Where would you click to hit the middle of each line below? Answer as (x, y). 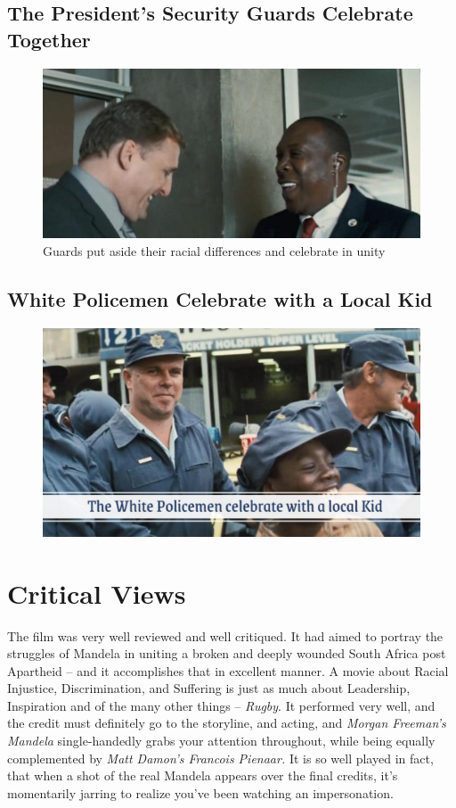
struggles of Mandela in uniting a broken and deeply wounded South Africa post (227, 653)
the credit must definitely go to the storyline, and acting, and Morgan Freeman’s (227, 723)
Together (49, 39)
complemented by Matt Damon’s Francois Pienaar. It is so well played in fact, (220, 758)
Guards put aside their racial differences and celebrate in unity (214, 251)
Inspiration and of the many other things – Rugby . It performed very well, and (221, 705)
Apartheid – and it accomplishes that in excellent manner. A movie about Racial (228, 670)
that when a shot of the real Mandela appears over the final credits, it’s (203, 775)
